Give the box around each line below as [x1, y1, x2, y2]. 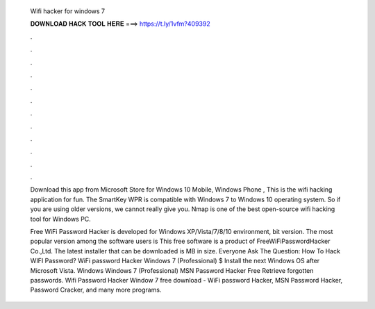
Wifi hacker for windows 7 [30, 7, 106, 15]
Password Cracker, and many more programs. [30, 285, 162, 294]
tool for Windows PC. [30, 215, 92, 223]
